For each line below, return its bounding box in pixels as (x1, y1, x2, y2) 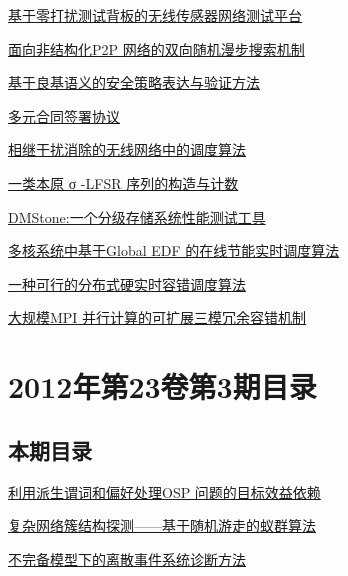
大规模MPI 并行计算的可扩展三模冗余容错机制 (8, 307, 307, 328)
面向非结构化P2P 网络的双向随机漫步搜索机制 (8, 38, 305, 59)
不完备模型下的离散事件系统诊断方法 (8, 548, 246, 569)
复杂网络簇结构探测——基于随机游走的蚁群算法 (8, 515, 316, 536)
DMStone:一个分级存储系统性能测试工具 (8, 206, 266, 227)
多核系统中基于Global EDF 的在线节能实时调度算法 (8, 240, 340, 261)
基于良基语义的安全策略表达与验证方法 (8, 72, 260, 93)
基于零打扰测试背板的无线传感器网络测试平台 (8, 5, 302, 25)
